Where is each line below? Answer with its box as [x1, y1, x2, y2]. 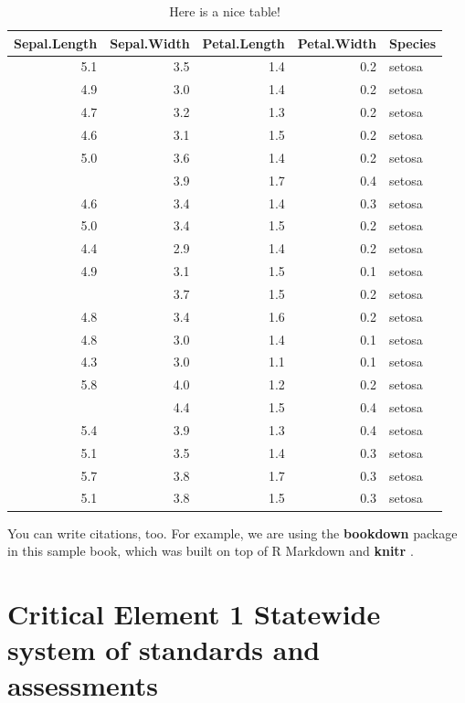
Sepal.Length [14, 33, 98, 52]
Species [389, 33, 437, 52]
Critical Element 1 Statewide [7, 594, 381, 632]
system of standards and [7, 631, 321, 668]
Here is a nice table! [169, 2, 280, 20]
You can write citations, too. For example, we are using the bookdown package [7, 523, 458, 542]
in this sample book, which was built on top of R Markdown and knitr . [7, 541, 414, 560]
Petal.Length [202, 33, 285, 52]
